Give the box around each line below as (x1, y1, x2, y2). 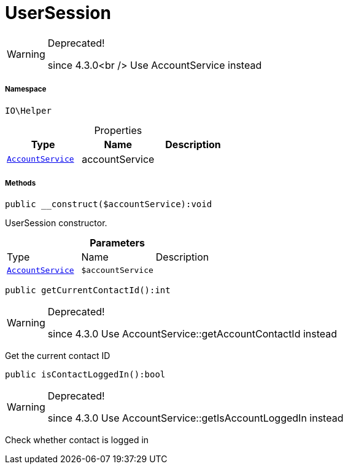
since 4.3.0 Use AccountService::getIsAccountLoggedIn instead (47, 412, 344, 425)
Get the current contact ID (5, 350, 110, 361)
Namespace (5, 85, 47, 94)
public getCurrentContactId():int (5, 285, 171, 296)
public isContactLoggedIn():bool (5, 369, 166, 380)
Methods (5, 178, 36, 187)
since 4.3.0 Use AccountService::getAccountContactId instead (47, 328, 338, 341)
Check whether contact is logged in (5, 435, 149, 446)
